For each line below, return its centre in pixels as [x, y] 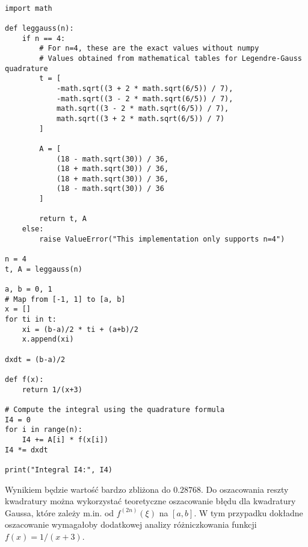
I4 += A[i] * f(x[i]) [65, 439]
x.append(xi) [48, 339]
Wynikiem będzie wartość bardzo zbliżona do [88, 489]
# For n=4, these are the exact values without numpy [149, 48]
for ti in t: [31, 319]
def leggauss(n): [39, 28]
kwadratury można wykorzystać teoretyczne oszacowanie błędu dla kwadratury [150, 501]
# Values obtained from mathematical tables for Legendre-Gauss [171, 58]
